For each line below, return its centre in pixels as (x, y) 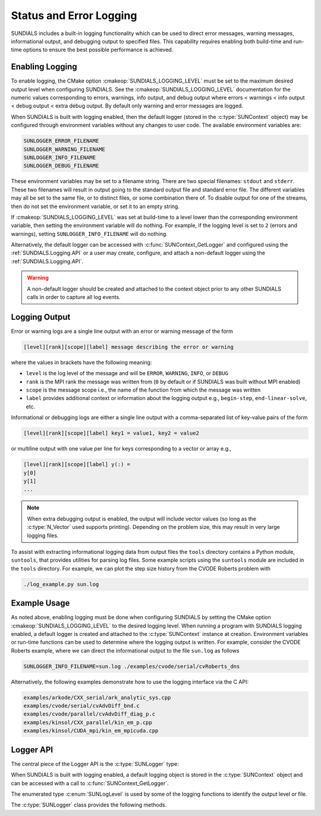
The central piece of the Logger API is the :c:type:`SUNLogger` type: (95, 764)
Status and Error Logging (74, 15)
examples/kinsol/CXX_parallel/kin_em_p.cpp (88, 722)
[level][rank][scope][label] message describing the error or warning (129, 347)
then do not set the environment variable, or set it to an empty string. (95, 206)
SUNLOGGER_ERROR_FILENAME (61, 141)
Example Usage (40, 603)
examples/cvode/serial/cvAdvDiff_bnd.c (81, 706)
